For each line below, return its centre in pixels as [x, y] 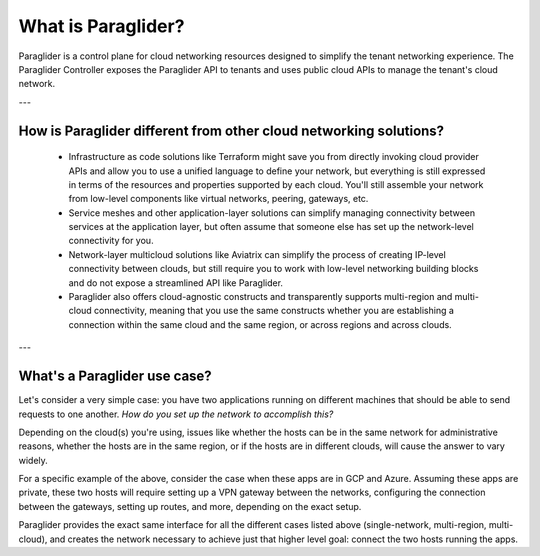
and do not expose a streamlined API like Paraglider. [176, 282]
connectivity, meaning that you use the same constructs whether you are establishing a [274, 311]
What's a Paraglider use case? [115, 376]
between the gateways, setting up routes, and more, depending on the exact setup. [190, 506]
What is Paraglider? [101, 26]
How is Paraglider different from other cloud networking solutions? [231, 130]
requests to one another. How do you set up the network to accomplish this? [176, 414]
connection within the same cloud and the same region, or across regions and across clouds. [260, 324]
